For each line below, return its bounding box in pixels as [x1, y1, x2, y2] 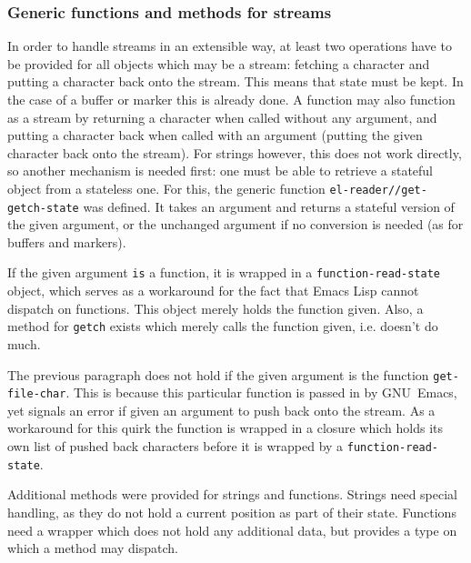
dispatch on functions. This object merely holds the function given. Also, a [7, 298, 424, 317]
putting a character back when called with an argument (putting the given [7, 126, 423, 145]
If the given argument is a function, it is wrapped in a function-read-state [7, 263, 441, 282]
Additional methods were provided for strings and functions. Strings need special [7, 485, 457, 504]
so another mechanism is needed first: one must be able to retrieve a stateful [7, 161, 434, 180]
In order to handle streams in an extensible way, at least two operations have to [7, 36, 452, 55]
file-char [7, 387, 66, 401]
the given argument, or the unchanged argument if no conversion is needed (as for [7, 215, 464, 234]
